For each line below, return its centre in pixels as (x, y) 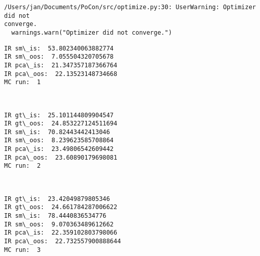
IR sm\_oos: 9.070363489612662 (59, 224)
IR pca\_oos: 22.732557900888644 (63, 241)
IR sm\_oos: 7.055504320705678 (59, 57)
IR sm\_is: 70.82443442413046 (57, 132)
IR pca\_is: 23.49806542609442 (59, 149)
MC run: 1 (22, 82)
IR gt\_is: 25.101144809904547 (59, 115)
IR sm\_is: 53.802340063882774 (59, 48)
